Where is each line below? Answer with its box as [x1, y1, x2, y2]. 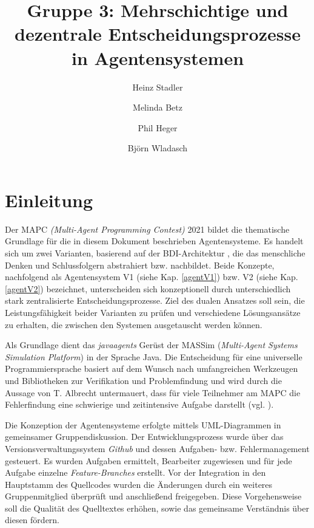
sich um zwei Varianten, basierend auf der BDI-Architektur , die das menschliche [5, 247, 306, 259]
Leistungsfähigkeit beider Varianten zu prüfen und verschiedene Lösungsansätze [5, 306, 301, 318]
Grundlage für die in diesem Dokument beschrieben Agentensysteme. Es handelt [5, 235, 304, 247]
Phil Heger [138, 121, 178, 134]
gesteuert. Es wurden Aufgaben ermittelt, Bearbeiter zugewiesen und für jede [5, 454, 292, 467]
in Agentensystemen [71, 45, 244, 70]
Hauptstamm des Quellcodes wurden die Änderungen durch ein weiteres [5, 478, 273, 490]
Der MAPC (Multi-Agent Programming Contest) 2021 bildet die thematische [5, 222, 290, 235]
